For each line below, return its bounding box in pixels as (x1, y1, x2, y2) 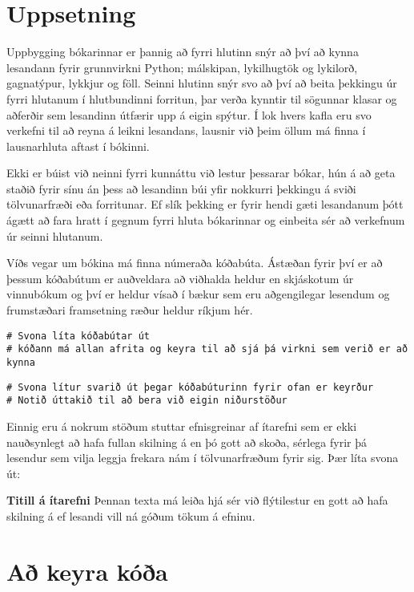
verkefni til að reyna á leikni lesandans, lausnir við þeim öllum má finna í (6, 122, 366, 139)
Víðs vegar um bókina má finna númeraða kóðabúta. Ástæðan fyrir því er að (6, 254, 383, 271)
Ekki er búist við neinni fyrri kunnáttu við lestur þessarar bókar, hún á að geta (6, 164, 396, 181)
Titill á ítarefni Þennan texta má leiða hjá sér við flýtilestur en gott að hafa (6, 492, 388, 509)
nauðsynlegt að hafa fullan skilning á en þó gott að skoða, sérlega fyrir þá (6, 433, 368, 450)
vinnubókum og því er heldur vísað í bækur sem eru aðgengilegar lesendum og (6, 286, 390, 302)
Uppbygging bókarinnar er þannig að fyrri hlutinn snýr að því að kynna (6, 43, 359, 60)
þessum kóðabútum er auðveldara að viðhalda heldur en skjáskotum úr (6, 270, 354, 286)
